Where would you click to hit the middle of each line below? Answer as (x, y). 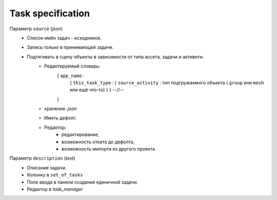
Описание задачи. (47, 168)
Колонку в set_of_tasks (55, 175)
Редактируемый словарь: (72, 66)
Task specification (50, 13)
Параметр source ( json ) (36, 29)
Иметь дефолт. (61, 118)
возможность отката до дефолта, (98, 142)
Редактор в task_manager (55, 189)
